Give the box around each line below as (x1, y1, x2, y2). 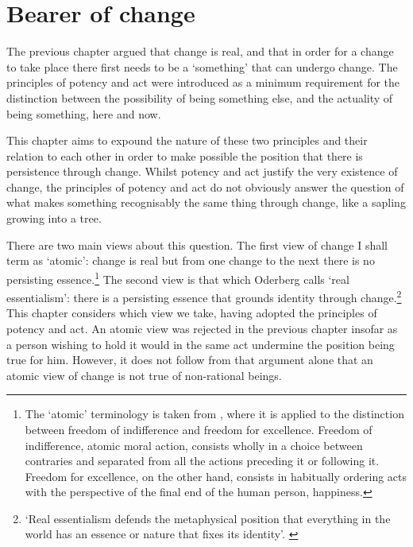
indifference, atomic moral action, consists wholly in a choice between (25, 436, 363, 453)
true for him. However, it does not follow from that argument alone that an (6, 351, 373, 368)
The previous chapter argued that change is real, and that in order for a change (6, 43, 394, 60)
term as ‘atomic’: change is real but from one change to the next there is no (6, 252, 375, 269)
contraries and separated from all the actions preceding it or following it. (25, 452, 380, 469)
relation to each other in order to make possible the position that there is (6, 147, 363, 164)
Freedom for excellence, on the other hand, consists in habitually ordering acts (25, 467, 407, 484)
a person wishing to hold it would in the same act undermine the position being (6, 336, 395, 352)
